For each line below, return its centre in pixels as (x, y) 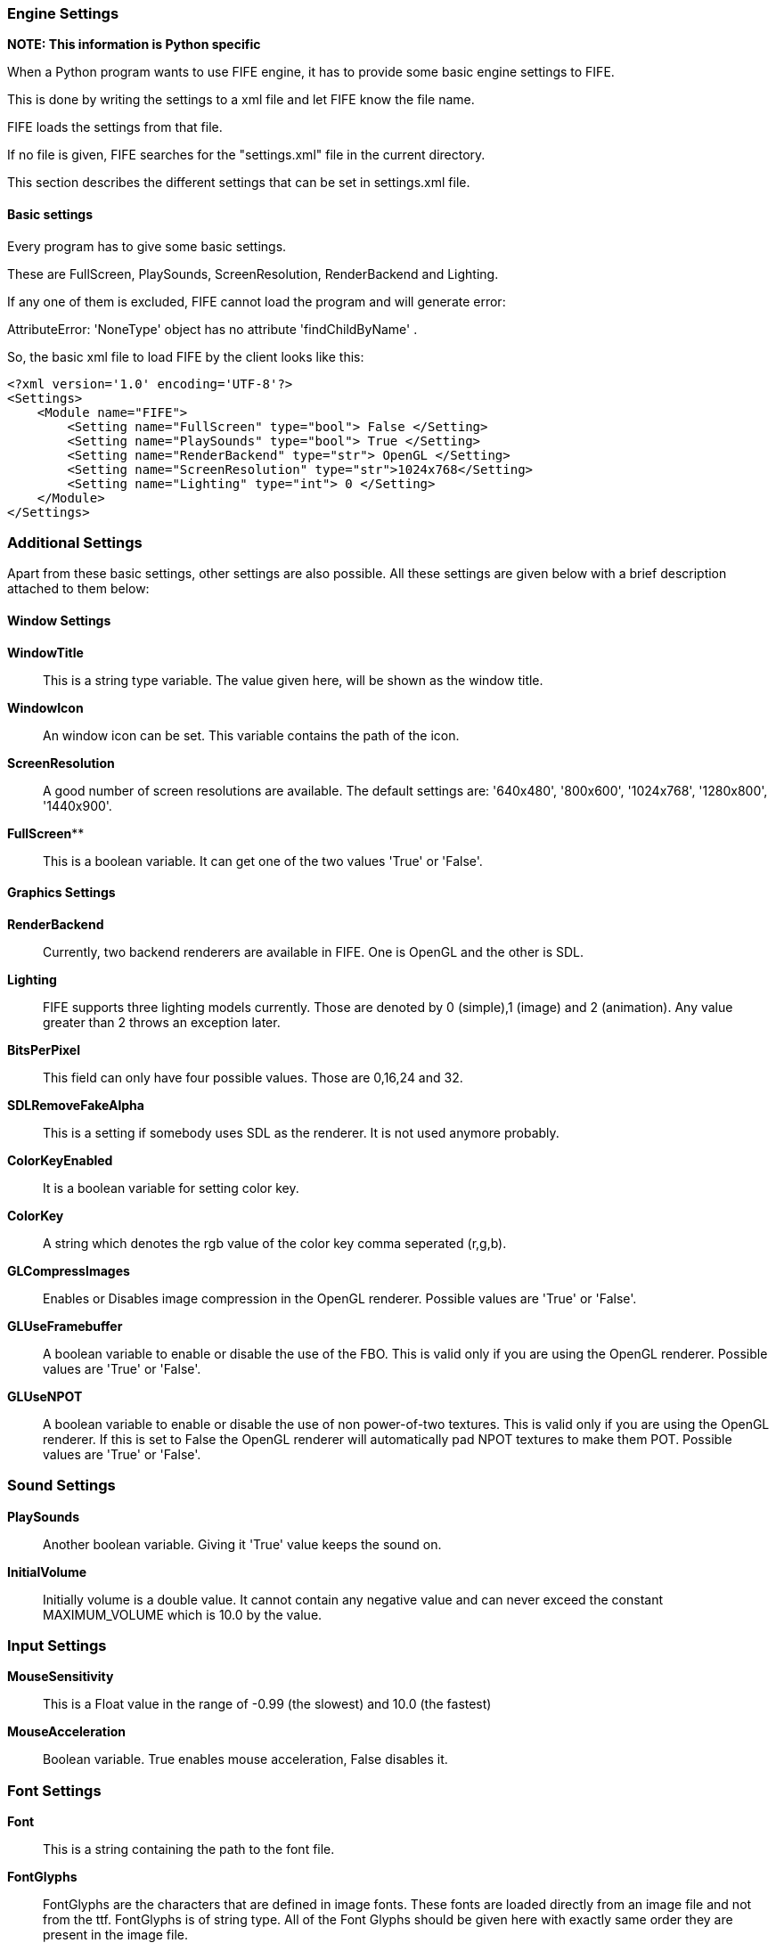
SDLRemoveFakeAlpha (76, 1105)
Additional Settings (75, 542)
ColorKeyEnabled (60, 1160)
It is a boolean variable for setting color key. (171, 1188)
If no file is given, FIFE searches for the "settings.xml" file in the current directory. (246, 155)
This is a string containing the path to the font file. (189, 1849)
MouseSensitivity (61, 1677)
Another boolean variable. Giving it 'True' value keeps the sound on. (242, 1544)
